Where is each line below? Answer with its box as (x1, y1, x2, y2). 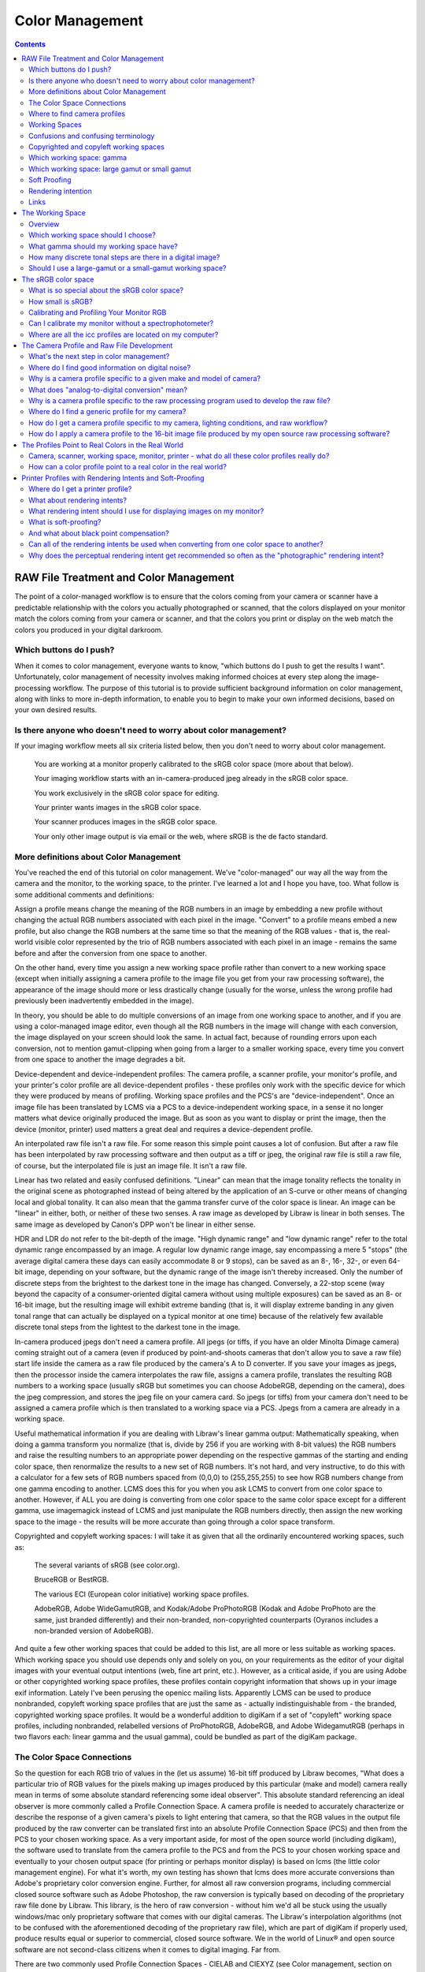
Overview (28, 219, 60, 229)
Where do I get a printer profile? (28, 484, 132, 494)
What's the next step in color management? (28, 352, 170, 361)
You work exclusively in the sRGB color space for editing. (34, 788, 220, 797)
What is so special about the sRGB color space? (28, 286, 184, 295)
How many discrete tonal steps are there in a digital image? (28, 252, 220, 262)
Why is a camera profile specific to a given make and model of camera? (28, 374, 261, 383)
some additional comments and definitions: (14, 890, 155, 899)
